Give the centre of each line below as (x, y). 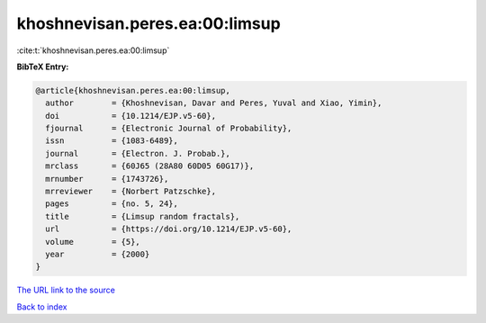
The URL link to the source (66, 290)
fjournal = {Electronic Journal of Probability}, (169, 129)
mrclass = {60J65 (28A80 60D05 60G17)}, (150, 166)
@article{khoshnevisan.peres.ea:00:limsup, (133, 90)
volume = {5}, (93, 242)
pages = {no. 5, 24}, (112, 204)
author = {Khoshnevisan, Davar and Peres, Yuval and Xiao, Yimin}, (214, 103)
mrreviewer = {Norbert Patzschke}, (130, 192)
